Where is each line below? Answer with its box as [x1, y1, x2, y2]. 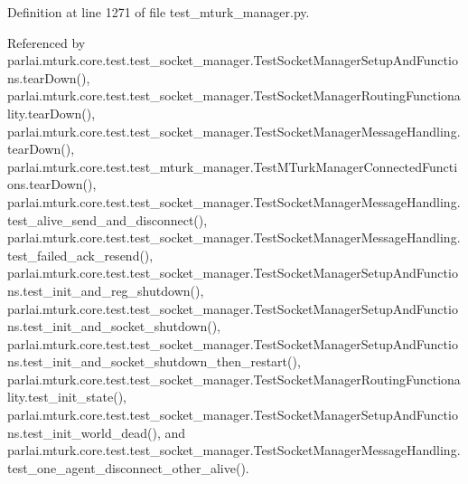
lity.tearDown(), [7, 103, 96, 122]
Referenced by [7, 33, 86, 52]
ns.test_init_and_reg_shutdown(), [7, 280, 204, 299]
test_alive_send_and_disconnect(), [7, 210, 208, 229]
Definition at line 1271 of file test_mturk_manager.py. [7, 3, 310, 21]
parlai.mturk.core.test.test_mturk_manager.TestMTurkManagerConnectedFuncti [7, 157, 458, 176]
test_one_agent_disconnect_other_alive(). [7, 458, 249, 477]
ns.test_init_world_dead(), [7, 422, 161, 441]
